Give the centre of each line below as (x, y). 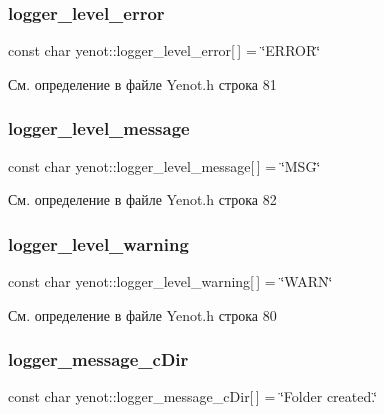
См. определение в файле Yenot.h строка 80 (142, 314)
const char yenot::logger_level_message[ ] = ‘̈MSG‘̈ (164, 165)
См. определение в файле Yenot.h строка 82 (142, 199)
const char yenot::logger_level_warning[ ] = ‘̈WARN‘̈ (170, 281)
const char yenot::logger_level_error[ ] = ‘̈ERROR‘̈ (164, 50)
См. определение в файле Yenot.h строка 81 (142, 83)
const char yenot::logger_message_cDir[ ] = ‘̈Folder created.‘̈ (193, 396)
